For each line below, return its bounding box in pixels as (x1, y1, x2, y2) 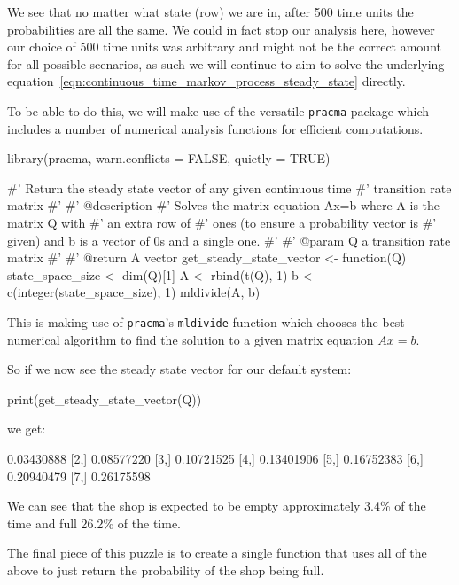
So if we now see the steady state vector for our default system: (7, 360, 352, 378)
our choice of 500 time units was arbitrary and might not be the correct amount (7, 37, 441, 56)
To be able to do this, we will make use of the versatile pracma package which (7, 101, 429, 120)
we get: (7, 419, 46, 438)
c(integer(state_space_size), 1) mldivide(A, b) (7, 283, 261, 301)
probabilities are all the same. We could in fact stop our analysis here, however (7, 19, 435, 38)
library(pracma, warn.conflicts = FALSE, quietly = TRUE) (7, 149, 331, 168)
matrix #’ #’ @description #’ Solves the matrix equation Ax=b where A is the (7, 196, 440, 214)
